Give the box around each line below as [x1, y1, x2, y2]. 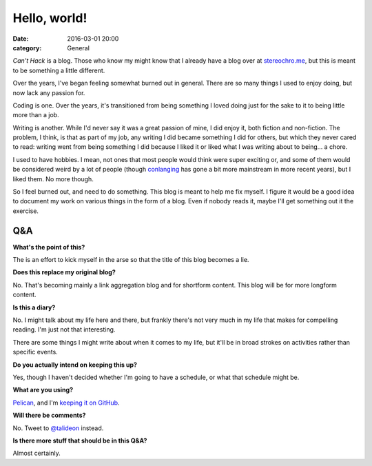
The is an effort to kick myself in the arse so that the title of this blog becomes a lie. [12, 256, 249, 264]
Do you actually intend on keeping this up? [12, 361, 138, 369]
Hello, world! [12, 10, 87, 26]
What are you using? [12, 386, 74, 394]
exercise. [12, 207, 39, 215]
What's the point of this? [12, 243, 85, 251]
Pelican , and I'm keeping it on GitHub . [12, 398, 120, 407]
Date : [12, 34, 29, 43]
